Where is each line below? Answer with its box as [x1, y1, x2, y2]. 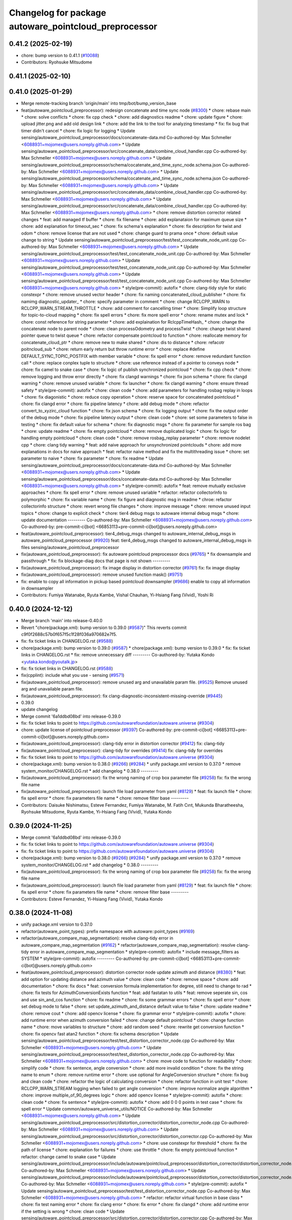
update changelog [21, 707, 58, 712]
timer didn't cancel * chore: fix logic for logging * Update [21, 127, 136, 134]
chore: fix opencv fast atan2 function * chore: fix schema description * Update [21, 1031, 179, 1037]
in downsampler [21, 585, 54, 591]
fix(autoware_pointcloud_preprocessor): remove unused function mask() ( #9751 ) [21, 571, 183, 578]
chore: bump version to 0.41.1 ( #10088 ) [21, 52, 99, 58]
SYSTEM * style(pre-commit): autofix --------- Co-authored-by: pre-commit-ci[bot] [21, 956, 189, 961]
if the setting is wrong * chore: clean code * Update [21, 1208, 125, 1214]
